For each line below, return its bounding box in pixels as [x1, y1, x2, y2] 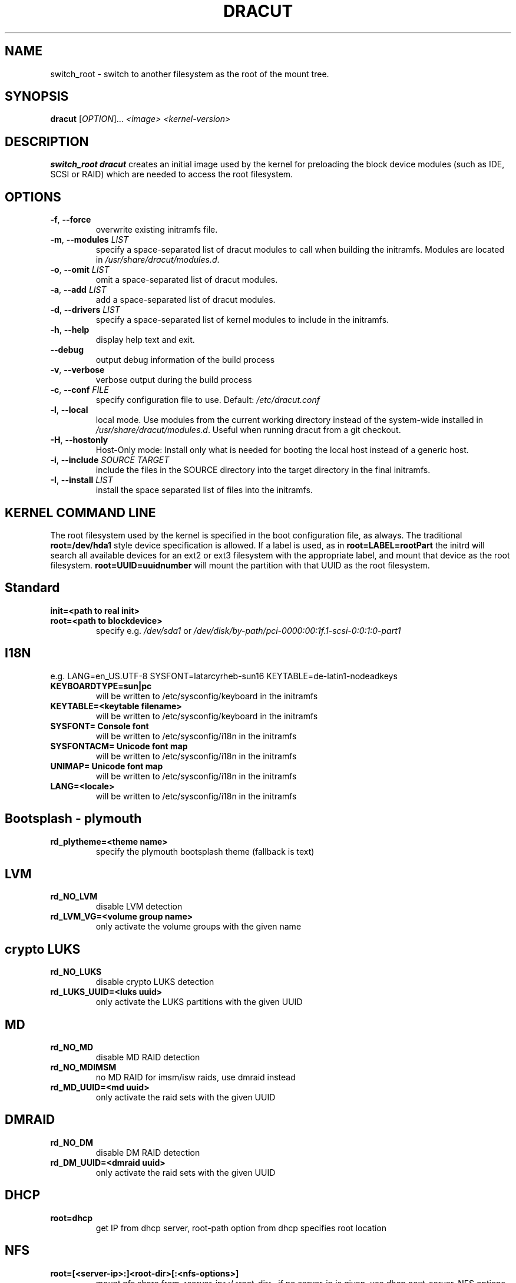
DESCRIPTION [5, 134, 89, 149]
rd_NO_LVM [50, 891, 98, 902]
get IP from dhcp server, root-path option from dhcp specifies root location [95, 1222, 387, 1233]
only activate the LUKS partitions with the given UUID [95, 997, 303, 1007]
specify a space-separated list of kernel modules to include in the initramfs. [95, 315, 389, 325]
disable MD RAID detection [95, 1052, 200, 1063]
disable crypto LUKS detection [95, 977, 214, 987]
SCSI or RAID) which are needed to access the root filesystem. [50, 169, 293, 180]
